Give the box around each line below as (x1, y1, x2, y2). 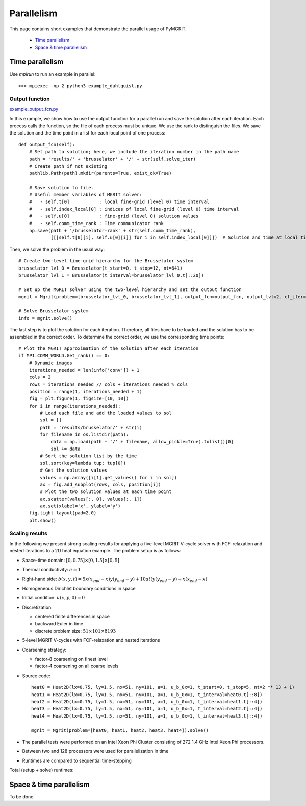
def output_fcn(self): (18, 142, 75, 148)
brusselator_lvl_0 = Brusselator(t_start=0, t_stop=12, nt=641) (18, 265, 183, 271)
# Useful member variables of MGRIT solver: (29, 192, 142, 198)
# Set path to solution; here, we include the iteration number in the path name (29, 149, 239, 154)
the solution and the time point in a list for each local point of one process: (9, 129, 166, 136)
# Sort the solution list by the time (40, 453, 137, 459)
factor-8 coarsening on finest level (35, 656, 108, 662)
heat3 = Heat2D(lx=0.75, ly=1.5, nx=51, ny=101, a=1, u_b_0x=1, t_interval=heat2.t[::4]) (31, 706, 263, 712)
